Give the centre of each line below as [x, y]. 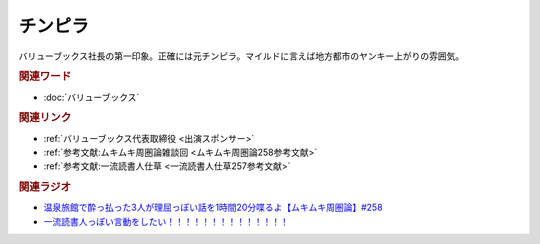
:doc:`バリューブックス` [91, 97]
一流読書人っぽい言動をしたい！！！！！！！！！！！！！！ [166, 221]
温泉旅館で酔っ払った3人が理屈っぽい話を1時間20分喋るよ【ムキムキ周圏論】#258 [213, 207]
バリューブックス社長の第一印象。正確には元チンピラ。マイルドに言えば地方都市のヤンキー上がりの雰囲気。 [241, 56]
